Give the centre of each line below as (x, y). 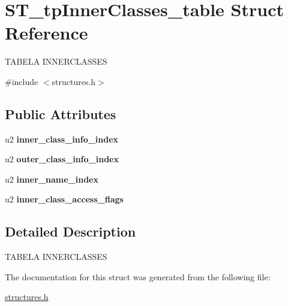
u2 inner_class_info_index (62, 139)
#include (22, 81)
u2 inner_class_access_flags (64, 199)
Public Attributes (61, 113)
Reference (46, 33)
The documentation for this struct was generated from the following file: (138, 276)
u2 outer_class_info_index (62, 159)
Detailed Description (70, 231)
